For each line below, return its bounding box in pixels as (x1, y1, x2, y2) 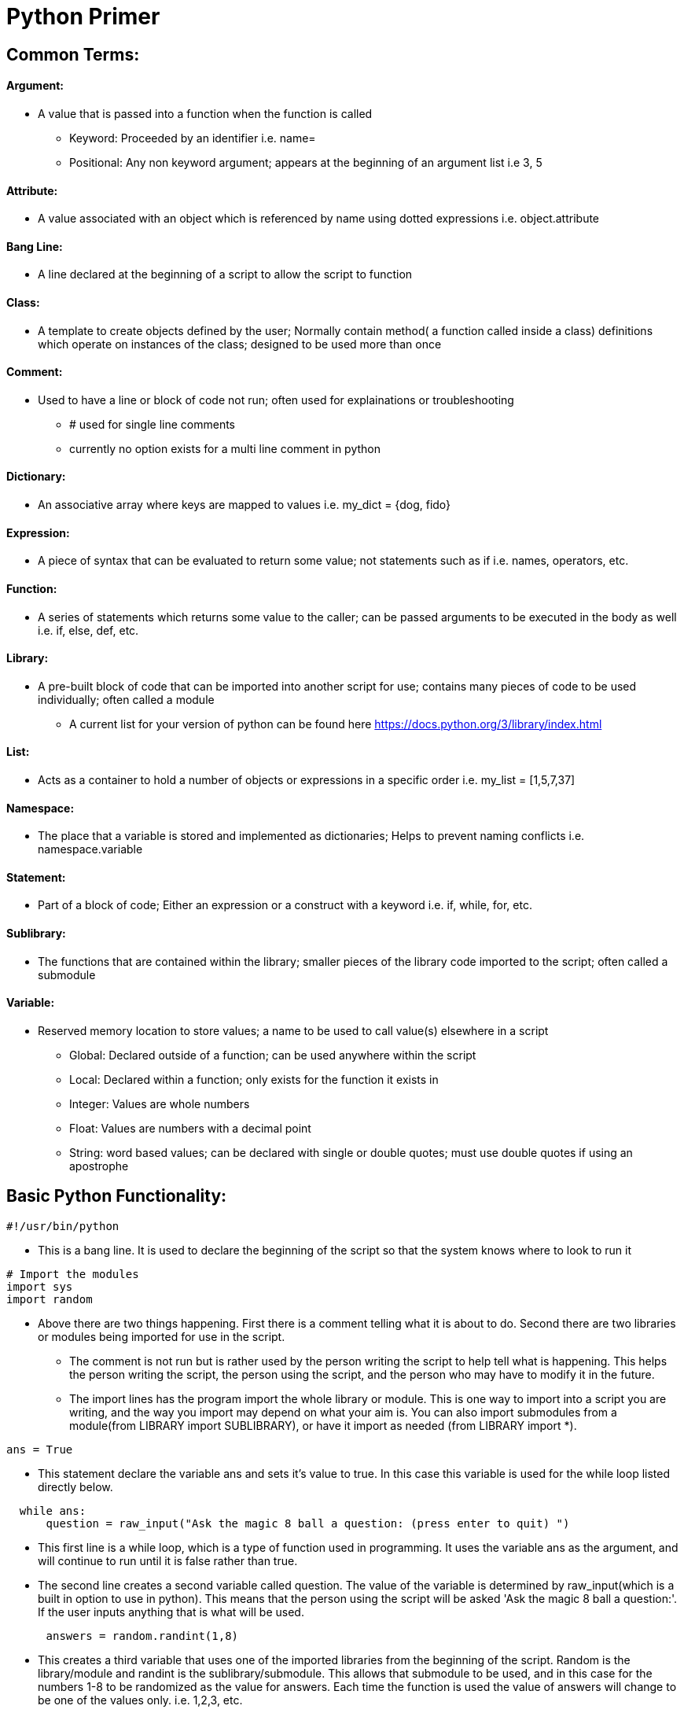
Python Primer (6, 3, 160, 30)
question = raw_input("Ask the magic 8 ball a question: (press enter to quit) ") (46, 1516, 570, 1530)
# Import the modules (6, 1267, 139, 1280)
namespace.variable (38, 842, 143, 856)
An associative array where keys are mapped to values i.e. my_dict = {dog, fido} (38, 498, 451, 512)
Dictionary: (6, 470, 66, 484)
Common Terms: (6, 44, 140, 64)
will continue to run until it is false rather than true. (38, 1553, 298, 1567)
